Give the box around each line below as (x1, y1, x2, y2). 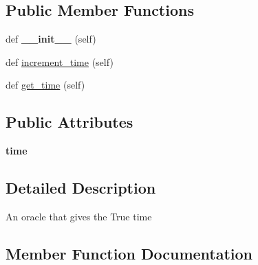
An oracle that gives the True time (6, 209, 152, 223)
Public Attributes (6, 111, 133, 132)
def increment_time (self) (6, 54, 114, 69)
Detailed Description (6, 177, 156, 198)
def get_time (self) (6, 78, 85, 92)
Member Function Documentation (6, 242, 253, 264)
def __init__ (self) (6, 32, 96, 46)
